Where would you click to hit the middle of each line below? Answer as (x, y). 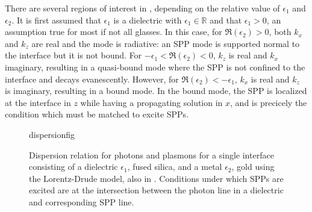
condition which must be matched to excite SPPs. (97, 114)
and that (226, 20)
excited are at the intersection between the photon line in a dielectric (156, 190)
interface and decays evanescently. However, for (92, 79)
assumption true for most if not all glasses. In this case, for (114, 32)
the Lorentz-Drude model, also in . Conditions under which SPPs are (156, 178)
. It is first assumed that (56, 20)
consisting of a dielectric (73, 167)
